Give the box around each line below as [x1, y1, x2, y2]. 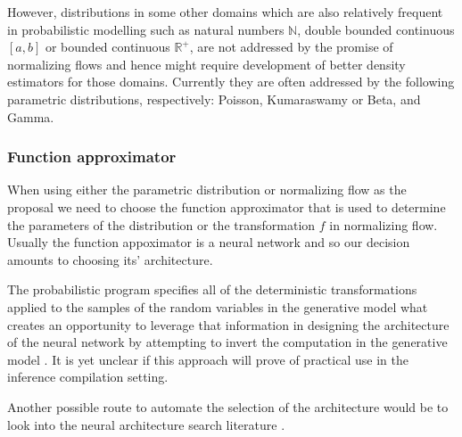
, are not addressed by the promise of [189, 37, 393, 56]
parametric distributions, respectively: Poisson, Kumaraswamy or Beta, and [7, 89, 421, 108]
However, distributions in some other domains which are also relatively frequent [7, 3, 443, 21]
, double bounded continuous [297, 20, 455, 38]
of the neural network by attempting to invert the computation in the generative [7, 333, 448, 351]
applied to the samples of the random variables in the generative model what [7, 297, 428, 316]
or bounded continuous [45, 37, 170, 56]
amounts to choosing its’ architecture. [7, 250, 213, 268]
